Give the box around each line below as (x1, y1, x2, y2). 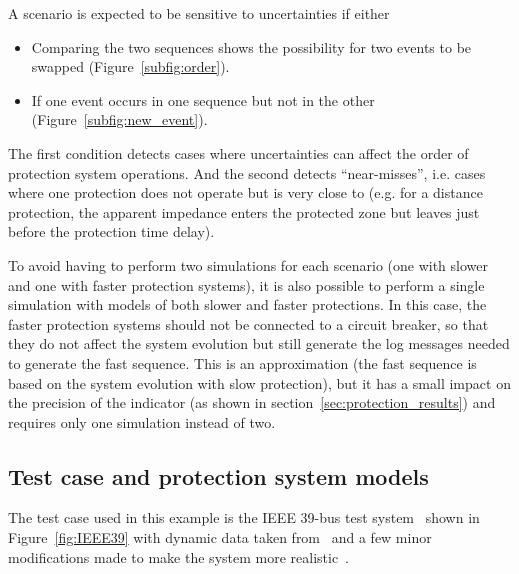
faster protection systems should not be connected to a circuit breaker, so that (8, 313, 489, 334)
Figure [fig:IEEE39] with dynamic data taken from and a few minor (8, 527, 432, 548)
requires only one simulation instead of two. (8, 411, 276, 432)
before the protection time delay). (8, 221, 215, 242)
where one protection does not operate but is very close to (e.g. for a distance (8, 182, 483, 203)
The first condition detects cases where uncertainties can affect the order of (8, 142, 469, 163)
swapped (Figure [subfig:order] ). (31, 56, 230, 77)
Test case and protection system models (8, 460, 429, 491)
